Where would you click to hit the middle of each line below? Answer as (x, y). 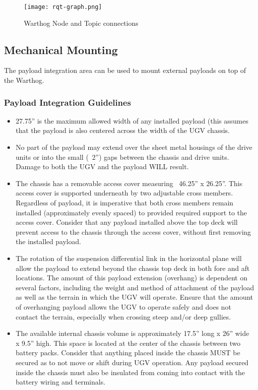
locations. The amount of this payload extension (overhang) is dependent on (131, 278)
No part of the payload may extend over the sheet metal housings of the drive (134, 147)
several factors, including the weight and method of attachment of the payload (135, 287)
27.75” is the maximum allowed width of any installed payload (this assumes (132, 120)
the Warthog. (24, 80)
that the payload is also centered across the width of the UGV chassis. (123, 130)
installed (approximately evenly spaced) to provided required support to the (131, 212)
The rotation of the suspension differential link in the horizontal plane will (129, 258)
